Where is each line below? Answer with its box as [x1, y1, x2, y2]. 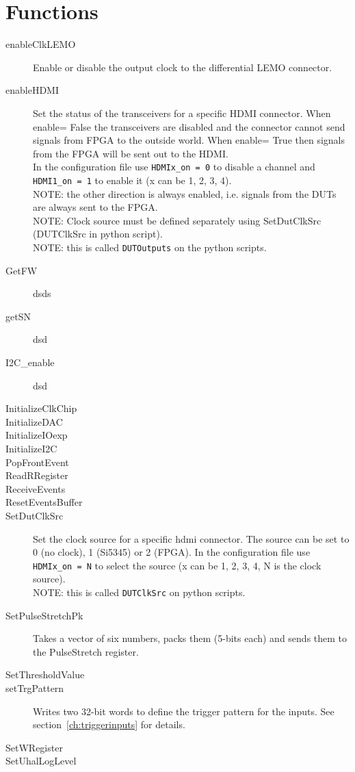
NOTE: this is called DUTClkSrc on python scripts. [33, 584, 246, 599]
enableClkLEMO [5, 37, 76, 51]
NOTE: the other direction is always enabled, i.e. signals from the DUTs [33, 186, 337, 201]
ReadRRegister [5, 468, 68, 483]
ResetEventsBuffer [5, 495, 83, 509]
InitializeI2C [5, 441, 57, 455]
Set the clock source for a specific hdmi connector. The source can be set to [33, 531, 350, 545]
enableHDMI [5, 83, 59, 97]
